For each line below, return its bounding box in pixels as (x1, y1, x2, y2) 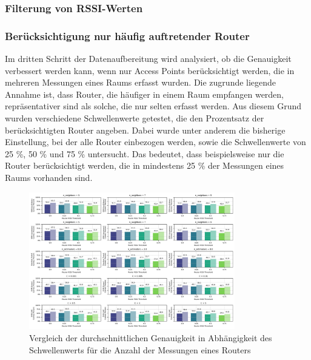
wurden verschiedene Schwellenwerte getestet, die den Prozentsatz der (5, 112, 264, 124)
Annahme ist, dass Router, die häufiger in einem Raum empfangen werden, (5, 87, 284, 100)
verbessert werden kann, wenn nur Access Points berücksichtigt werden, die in (5, 64, 295, 76)
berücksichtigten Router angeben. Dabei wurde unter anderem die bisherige (5, 123, 286, 136)
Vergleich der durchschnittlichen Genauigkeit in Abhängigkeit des (29, 331, 272, 344)
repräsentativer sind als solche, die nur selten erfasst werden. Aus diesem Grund (5, 100, 302, 112)
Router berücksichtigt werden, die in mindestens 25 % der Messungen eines (5, 159, 284, 172)
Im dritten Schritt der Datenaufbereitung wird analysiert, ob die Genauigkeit (5, 52, 292, 65)
